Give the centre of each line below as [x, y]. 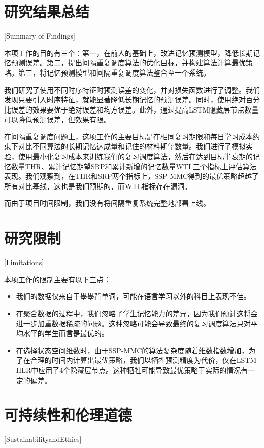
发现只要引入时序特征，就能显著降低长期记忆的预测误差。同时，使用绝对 [125, 100]
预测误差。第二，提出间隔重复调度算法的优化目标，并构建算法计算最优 [128, 63]
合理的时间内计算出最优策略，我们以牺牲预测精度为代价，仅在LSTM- [144, 360]
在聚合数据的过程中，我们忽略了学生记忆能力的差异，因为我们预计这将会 [137, 313]
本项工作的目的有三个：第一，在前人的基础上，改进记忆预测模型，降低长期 [128, 52]
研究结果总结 [47, 11]
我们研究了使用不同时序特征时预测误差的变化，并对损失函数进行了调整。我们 [132, 89]
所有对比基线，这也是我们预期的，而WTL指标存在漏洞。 [98, 186]
